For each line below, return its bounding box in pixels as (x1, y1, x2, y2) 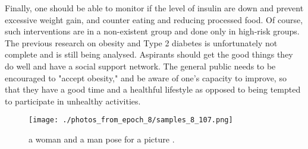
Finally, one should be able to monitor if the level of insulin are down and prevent (5, 2, 304, 14)
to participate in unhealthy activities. (5, 94, 141, 107)
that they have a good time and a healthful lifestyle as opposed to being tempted (5, 83, 301, 96)
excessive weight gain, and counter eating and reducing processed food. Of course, (5, 13, 303, 26)
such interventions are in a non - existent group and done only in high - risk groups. (5, 25, 300, 37)
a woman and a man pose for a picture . (29, 133, 175, 145)
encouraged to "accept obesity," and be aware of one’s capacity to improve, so (5, 71, 287, 84)
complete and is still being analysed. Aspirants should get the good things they (5, 48, 293, 61)
